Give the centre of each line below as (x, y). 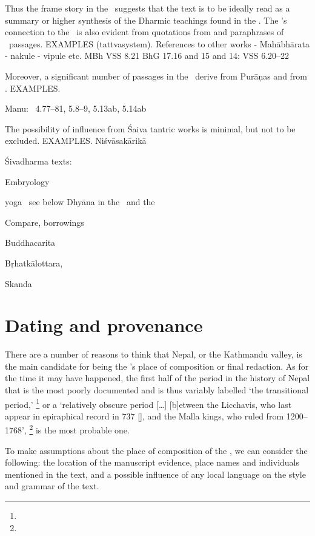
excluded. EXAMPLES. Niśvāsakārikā (76, 141)
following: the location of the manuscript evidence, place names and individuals (152, 462)
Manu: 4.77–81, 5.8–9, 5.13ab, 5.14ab (76, 108)
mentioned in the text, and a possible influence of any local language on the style (155, 474)
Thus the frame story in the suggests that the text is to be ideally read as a (148, 8)
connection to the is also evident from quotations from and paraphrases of (144, 32)
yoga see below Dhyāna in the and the (80, 202)
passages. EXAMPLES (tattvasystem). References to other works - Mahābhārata (159, 43)
